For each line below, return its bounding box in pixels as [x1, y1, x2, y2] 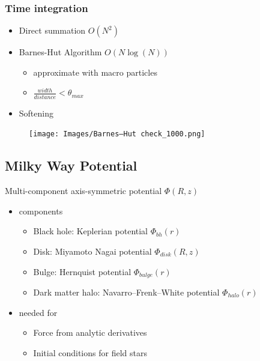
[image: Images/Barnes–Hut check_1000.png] [29, 130, 205, 139]
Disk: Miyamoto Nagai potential [33, 244, 152, 257]
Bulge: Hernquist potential [33, 265, 132, 278]
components [19, 204, 63, 217]
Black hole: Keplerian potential [33, 225, 148, 237]
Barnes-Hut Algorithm [19, 46, 102, 58]
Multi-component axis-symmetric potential [5, 184, 162, 197]
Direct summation [19, 24, 86, 37]
